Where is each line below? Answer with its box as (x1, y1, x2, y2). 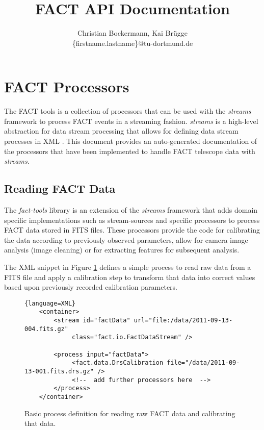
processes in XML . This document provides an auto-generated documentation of (4, 136, 257, 146)
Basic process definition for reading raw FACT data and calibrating (24, 408, 235, 418)
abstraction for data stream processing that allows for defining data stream (4, 125, 239, 136)
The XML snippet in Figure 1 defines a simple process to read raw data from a (4, 261, 251, 272)
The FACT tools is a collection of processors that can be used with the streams (4, 106, 251, 116)
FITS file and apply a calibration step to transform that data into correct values (4, 271, 255, 282)
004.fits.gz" (24, 325, 68, 333)
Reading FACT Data (4, 181, 116, 196)
